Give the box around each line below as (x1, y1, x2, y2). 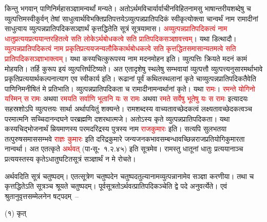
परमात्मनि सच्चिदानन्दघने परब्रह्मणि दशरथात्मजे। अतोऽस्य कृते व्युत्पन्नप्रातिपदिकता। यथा (5, 113, 230, 124)
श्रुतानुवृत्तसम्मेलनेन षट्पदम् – (5, 190, 79, 201)
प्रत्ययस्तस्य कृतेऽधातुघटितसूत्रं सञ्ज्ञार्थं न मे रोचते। (5, 153, 136, 164)
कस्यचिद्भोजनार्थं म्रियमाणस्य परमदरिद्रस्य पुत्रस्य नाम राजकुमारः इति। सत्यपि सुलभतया (5, 123, 227, 134)
